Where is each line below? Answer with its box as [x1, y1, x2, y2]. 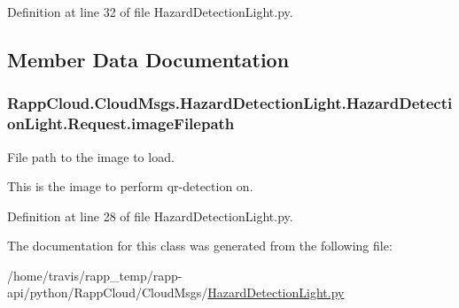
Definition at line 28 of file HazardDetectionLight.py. [7, 206, 293, 225]
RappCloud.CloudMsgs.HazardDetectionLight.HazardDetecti [7, 92, 453, 114]
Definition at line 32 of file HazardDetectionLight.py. [7, 3, 293, 20]
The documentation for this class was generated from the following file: [7, 236, 393, 255]
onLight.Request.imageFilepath [7, 112, 235, 135]
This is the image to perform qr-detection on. [7, 177, 253, 196]
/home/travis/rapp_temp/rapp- [7, 266, 183, 284]
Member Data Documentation [7, 45, 290, 73]
